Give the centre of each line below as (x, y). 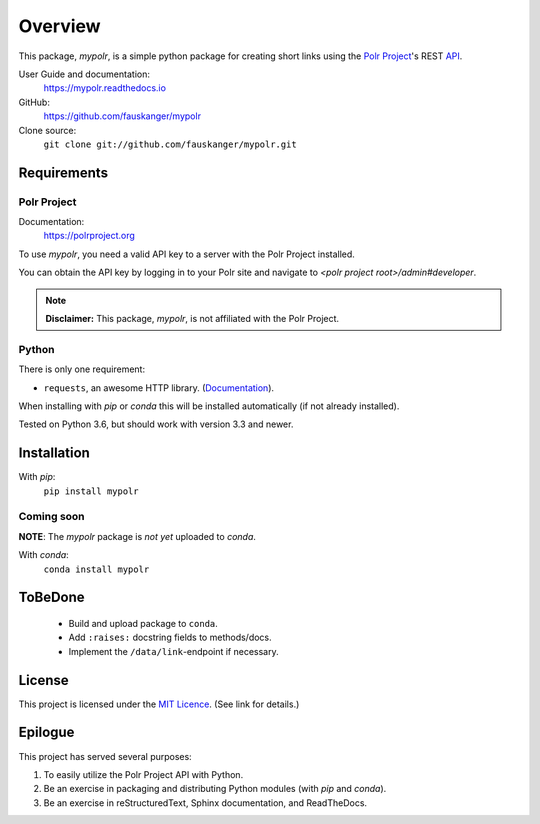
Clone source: (47, 130)
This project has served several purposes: (105, 756)
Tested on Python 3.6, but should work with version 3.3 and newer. (156, 424)
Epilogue (46, 732)
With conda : (43, 555)
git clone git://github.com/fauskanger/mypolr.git (170, 144)
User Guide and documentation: (84, 74)
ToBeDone (51, 597)
